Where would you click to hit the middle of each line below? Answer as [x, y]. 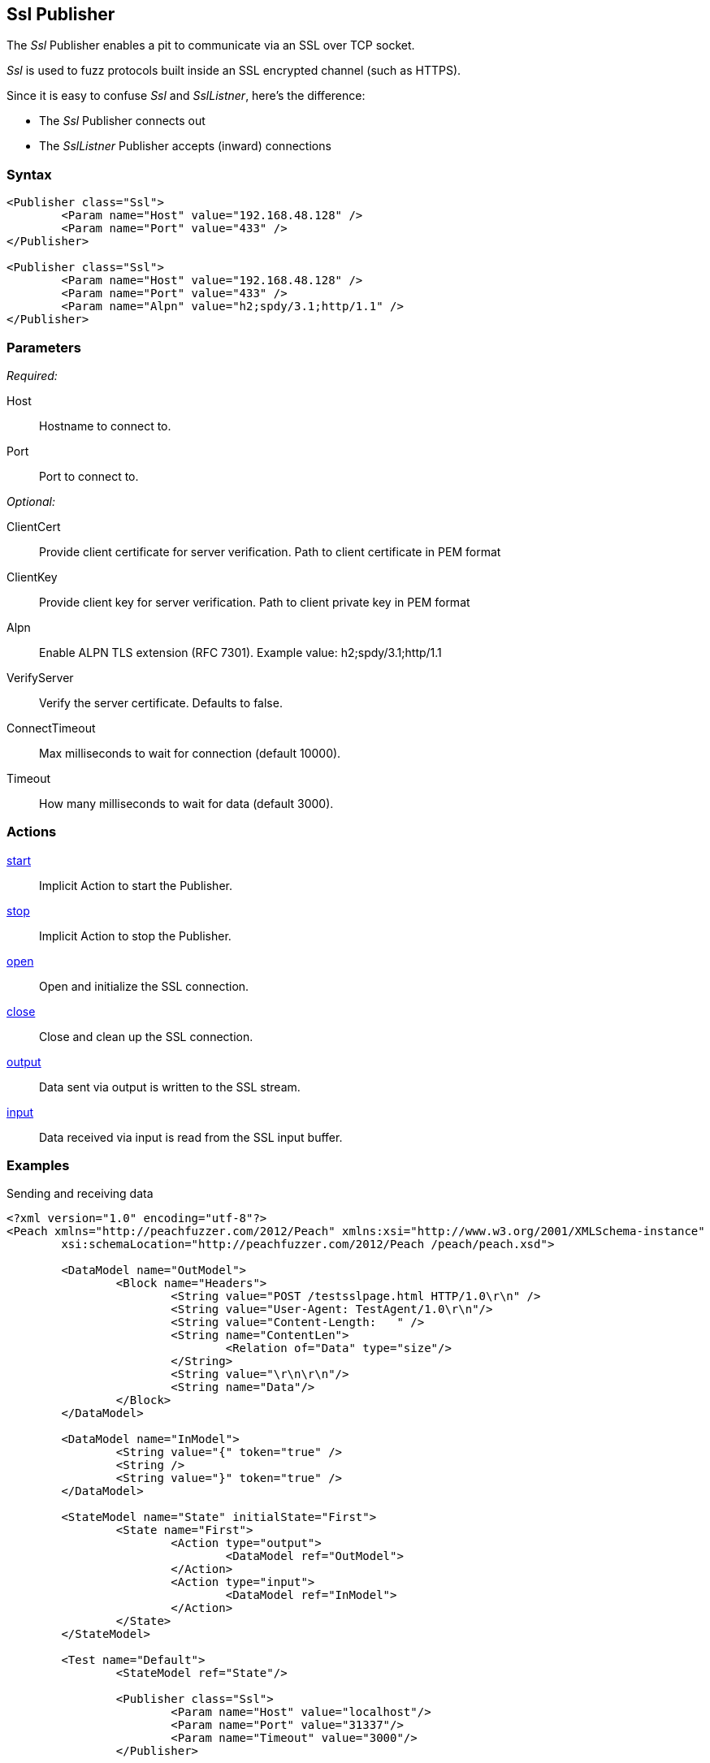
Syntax [29, 174]
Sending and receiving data [80, 1194]
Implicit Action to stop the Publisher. [135, 936]
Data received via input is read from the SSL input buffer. [191, 1137]
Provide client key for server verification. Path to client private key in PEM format [255, 602]
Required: [32, 375]
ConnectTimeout [51, 728]
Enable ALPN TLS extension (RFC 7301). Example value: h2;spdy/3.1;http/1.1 [240, 652]
